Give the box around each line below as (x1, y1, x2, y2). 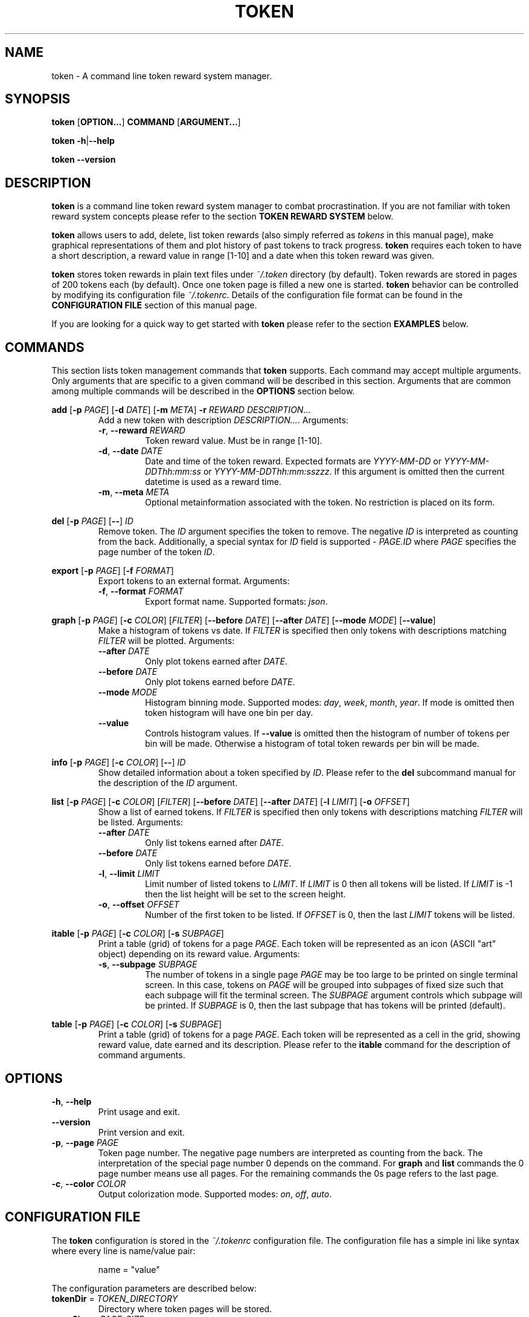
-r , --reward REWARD (98, 425, 185, 436)
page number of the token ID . (98, 547, 215, 558)
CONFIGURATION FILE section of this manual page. (51, 300, 257, 311)
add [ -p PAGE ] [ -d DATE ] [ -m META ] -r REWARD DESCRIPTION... (51, 405, 311, 415)
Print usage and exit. (98, 1106, 180, 1117)
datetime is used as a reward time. (145, 476, 281, 487)
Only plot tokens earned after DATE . (145, 656, 287, 667)
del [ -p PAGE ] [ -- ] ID (51, 516, 133, 527)
